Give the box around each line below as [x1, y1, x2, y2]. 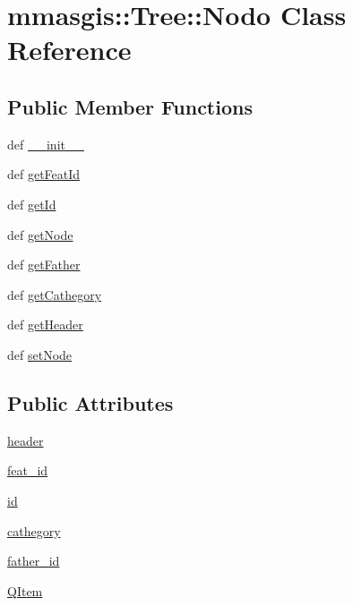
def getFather [7, 255, 81, 274]
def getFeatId [7, 165, 81, 184]
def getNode [7, 225, 73, 243]
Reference [7, 31, 132, 68]
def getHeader [7, 315, 83, 334]
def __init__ [7, 134, 84, 153]
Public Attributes [7, 388, 174, 416]
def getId [7, 194, 56, 213]
